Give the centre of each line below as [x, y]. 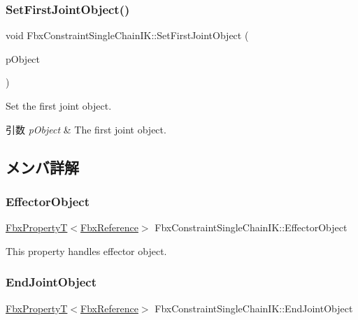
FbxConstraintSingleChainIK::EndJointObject [254, 308]
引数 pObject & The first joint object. [86, 129]
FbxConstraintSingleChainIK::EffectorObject [251, 227]
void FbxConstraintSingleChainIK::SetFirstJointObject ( [127, 35]
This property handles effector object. [86, 250]
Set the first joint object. [59, 106]
